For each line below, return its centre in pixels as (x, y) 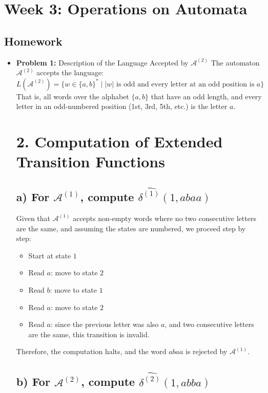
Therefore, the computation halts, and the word (91, 351)
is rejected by (207, 351)
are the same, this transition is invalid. (89, 334)
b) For (33, 381)
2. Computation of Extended (119, 141)
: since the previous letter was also (105, 324)
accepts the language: (70, 72)
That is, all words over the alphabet (73, 96)
